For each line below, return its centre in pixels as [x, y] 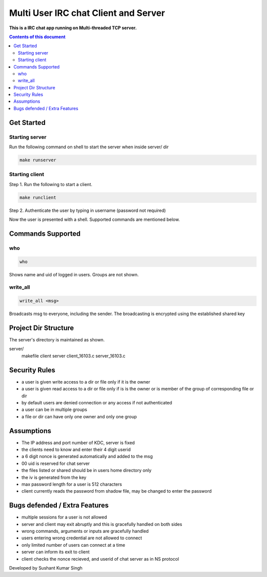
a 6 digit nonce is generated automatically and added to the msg [87, 456]
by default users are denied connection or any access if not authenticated [97, 402]
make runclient [38, 197]
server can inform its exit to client [56, 552]
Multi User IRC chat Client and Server [87, 13]
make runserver [38, 160]
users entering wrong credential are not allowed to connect [82, 538]
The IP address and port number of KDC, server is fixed [78, 443]
